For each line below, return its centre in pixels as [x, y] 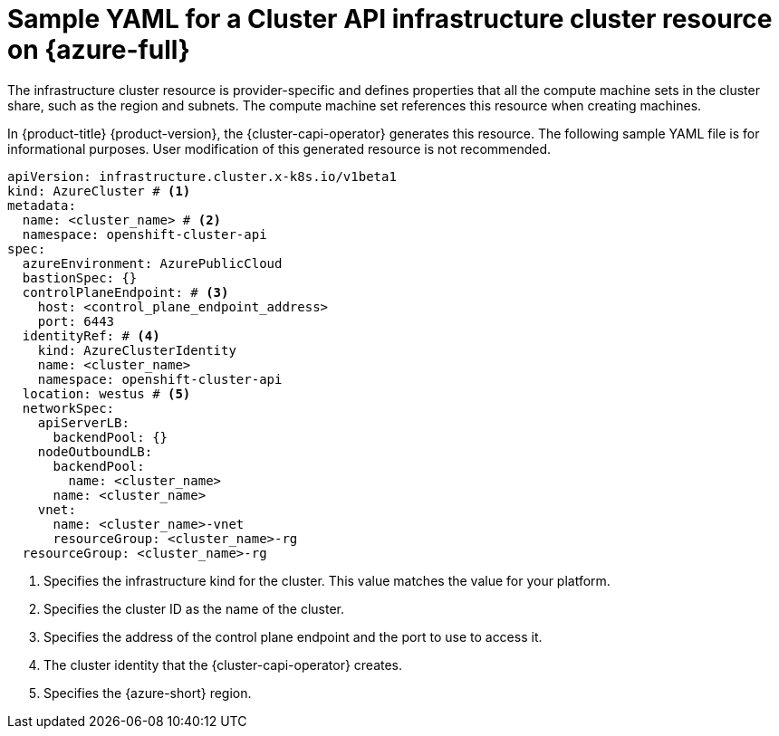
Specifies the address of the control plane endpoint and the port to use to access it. [293, 636]
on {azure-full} [99, 50]
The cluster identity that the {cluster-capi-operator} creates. [223, 664]
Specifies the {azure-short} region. [148, 693]
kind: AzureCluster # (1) [99, 191]
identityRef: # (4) [91, 335]
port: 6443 [76, 321]
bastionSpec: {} [80, 277]
